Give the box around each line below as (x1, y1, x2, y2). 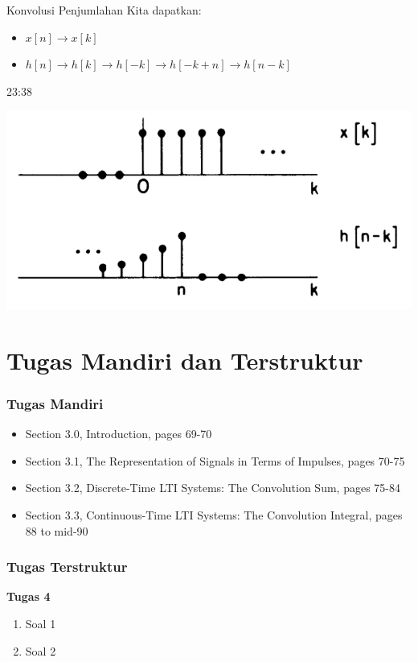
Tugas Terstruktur (6, 556, 128, 577)
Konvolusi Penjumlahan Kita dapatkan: (6, 2, 202, 18)
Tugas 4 (6, 588, 51, 605)
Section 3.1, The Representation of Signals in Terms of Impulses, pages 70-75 (25, 452, 405, 469)
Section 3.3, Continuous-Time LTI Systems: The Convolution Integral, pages (25, 507, 403, 523)
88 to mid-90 (25, 522, 88, 539)
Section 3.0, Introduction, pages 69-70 (25, 425, 212, 442)
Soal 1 (25, 615, 56, 632)
